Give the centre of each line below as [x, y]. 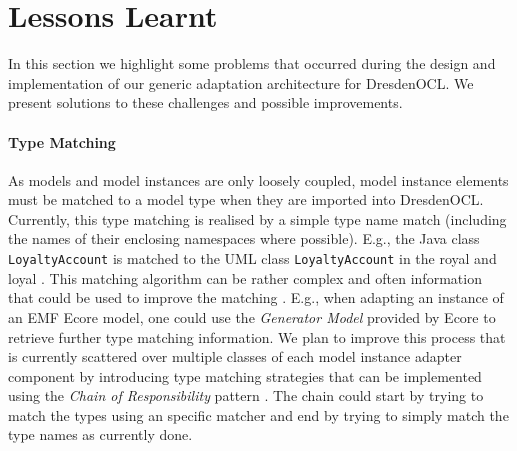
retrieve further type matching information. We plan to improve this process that [257, 336]
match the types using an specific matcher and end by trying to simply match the [258, 414]
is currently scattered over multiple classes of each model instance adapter [235, 356]
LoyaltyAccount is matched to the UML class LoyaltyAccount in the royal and [252, 258]
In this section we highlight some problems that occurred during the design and [252, 63]
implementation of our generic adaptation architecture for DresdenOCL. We [241, 82]
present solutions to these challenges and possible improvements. [205, 102]
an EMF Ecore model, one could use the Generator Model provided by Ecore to [252, 316]
